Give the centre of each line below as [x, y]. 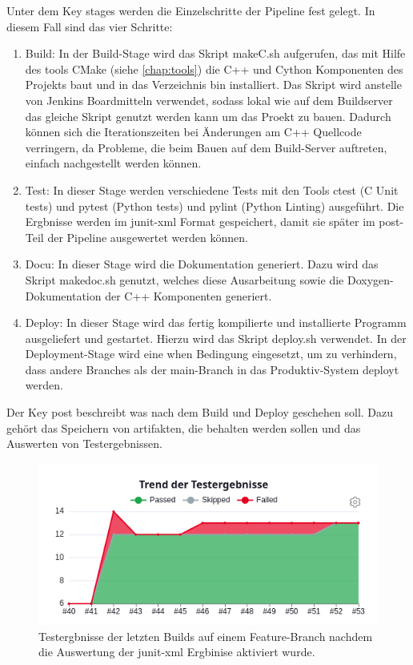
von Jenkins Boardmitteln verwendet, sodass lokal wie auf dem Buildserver [209, 100]
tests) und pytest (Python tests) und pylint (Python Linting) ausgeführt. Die [215, 206]
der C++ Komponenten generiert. [188, 295]
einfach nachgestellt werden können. [113, 163]
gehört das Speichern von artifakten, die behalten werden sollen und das [184, 427]
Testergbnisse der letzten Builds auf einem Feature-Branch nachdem [206, 636]
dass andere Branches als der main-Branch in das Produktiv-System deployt [212, 369]
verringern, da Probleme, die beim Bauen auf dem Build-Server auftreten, [206, 147]
